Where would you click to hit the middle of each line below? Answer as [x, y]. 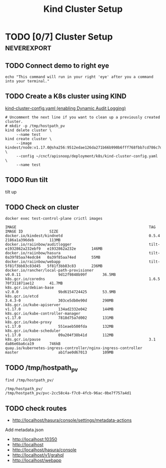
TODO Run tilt [26, 180]
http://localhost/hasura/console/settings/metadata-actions [72, 420]
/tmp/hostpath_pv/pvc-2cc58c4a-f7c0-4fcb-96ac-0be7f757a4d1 [68, 393]
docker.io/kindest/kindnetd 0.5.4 [83, 236]
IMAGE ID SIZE [32, 232]
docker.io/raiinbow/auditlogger [38, 245]
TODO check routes [36, 408]
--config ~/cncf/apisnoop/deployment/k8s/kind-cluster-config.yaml [87, 156]
